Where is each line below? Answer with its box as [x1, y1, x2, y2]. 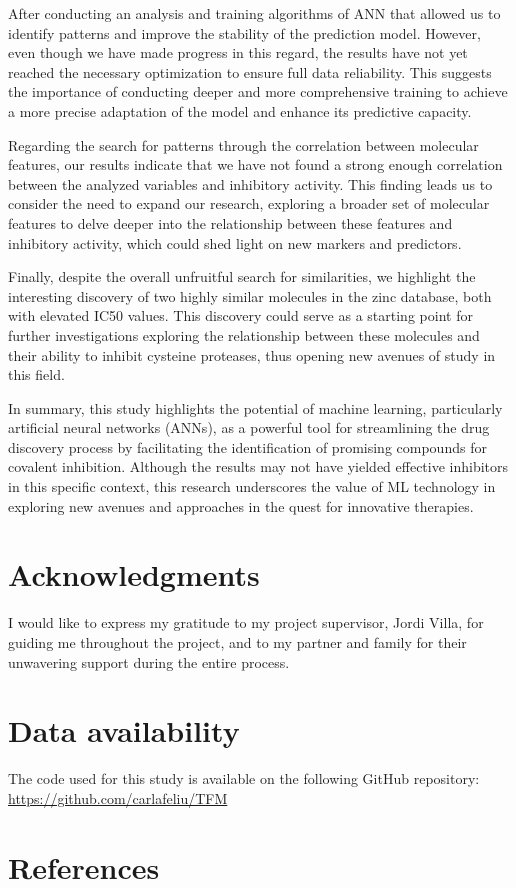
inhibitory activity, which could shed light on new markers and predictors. [8, 232, 462, 253]
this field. [8, 364, 65, 385]
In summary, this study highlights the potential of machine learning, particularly [8, 397, 503, 418]
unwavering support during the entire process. [8, 651, 290, 672]
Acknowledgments [8, 554, 260, 595]
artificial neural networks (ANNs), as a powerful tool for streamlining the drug [8, 417, 490, 438]
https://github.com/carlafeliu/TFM [8, 787, 228, 808]
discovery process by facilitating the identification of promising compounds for [8, 436, 487, 457]
